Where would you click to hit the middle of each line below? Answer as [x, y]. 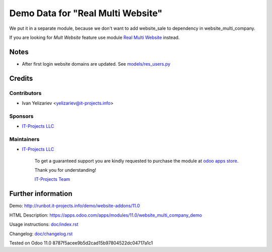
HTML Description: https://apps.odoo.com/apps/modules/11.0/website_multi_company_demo [106, 215]
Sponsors [21, 116]
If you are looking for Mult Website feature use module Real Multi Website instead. [94, 37]
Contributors [25, 93]
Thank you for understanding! [65, 170]
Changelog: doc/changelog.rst [41, 234]
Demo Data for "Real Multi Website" [86, 13]
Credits [21, 78]
